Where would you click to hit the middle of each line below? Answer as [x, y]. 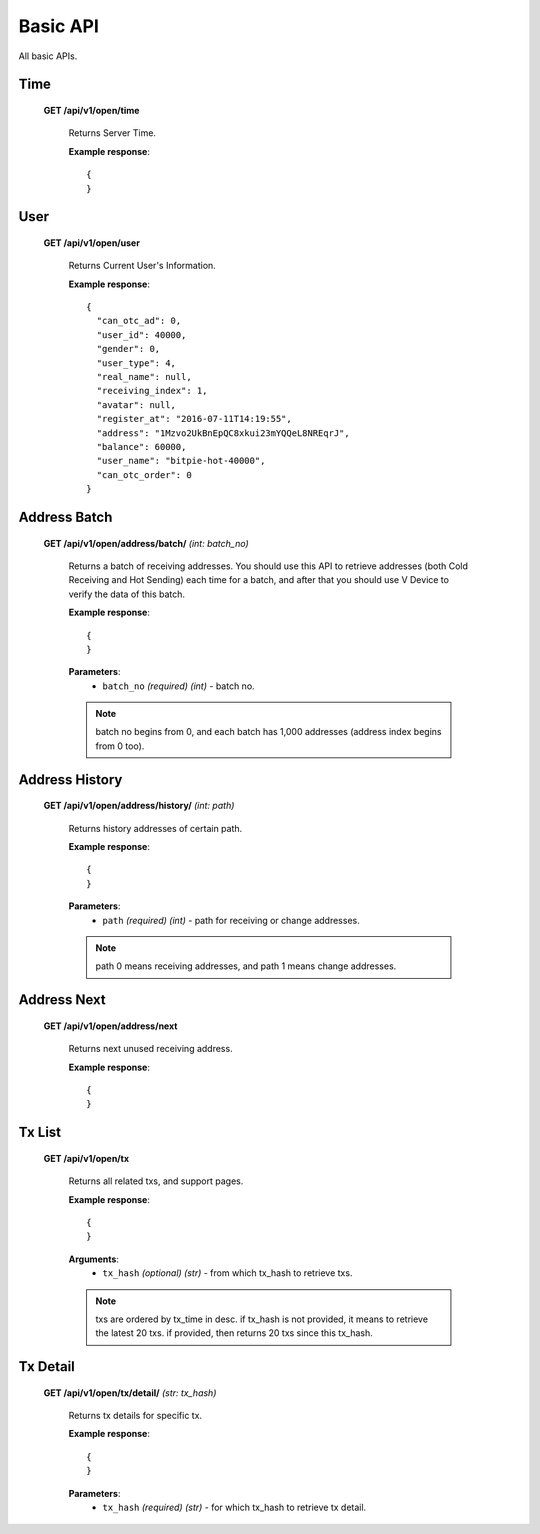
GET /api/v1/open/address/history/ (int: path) [139, 806]
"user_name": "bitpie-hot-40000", [181, 461]
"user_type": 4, [136, 363]
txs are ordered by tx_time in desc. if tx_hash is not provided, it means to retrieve [262, 1319]
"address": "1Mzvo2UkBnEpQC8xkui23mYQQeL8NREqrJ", [223, 433]
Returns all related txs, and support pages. [156, 1181]
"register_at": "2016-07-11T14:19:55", [194, 419]
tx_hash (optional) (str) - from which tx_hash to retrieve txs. [227, 1273]
